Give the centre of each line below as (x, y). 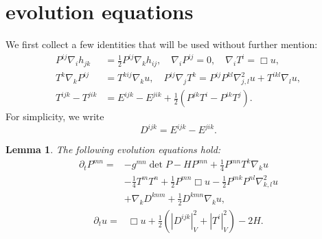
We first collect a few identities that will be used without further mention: (162, 44)
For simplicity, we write (55, 116)
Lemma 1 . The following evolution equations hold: (113, 149)
